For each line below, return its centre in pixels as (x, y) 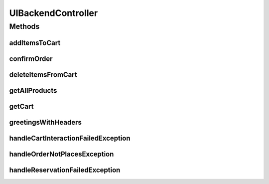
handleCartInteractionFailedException (70, 138)
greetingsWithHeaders (46, 122)
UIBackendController (54, 13)
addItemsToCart (35, 43)
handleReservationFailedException (65, 170)
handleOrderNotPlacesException (62, 154)
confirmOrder (31, 59)
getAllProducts (33, 91)
